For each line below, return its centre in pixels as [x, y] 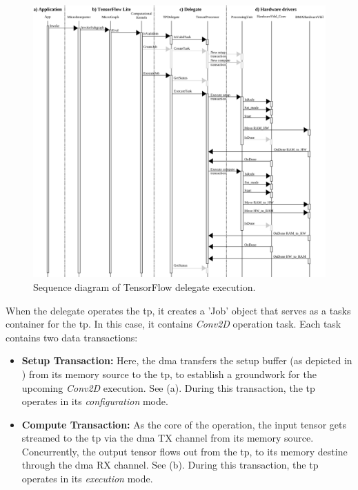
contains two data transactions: [72, 337]
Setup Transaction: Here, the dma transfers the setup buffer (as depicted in [187, 360]
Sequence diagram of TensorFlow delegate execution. [145, 286]
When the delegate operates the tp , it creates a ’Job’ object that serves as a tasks [178, 310]
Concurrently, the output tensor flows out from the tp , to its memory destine [185, 451]
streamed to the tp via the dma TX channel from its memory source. [168, 438]
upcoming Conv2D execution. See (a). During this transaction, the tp [168, 387]
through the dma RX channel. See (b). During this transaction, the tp [170, 465]
